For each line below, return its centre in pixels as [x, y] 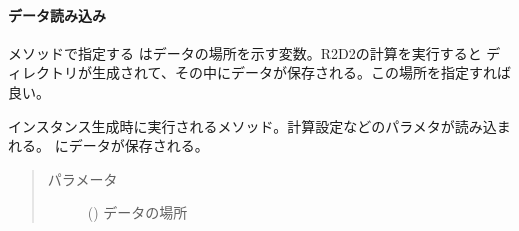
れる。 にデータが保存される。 [108, 145]
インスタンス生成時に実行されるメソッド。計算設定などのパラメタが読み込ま [259, 125]
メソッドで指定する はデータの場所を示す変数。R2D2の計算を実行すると [245, 52]
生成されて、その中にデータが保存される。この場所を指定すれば [301, 72]
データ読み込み [57, 14]
